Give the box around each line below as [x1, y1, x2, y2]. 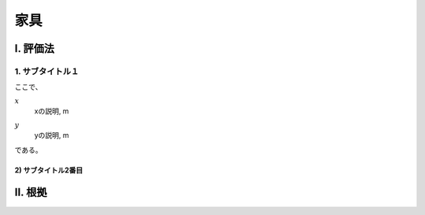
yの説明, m [34, 131, 70, 140]
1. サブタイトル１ [14, 65, 79, 76]
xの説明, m [34, 106, 69, 116]
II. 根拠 [14, 186, 47, 199]
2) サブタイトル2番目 [14, 165, 83, 175]
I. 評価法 [14, 42, 55, 55]
